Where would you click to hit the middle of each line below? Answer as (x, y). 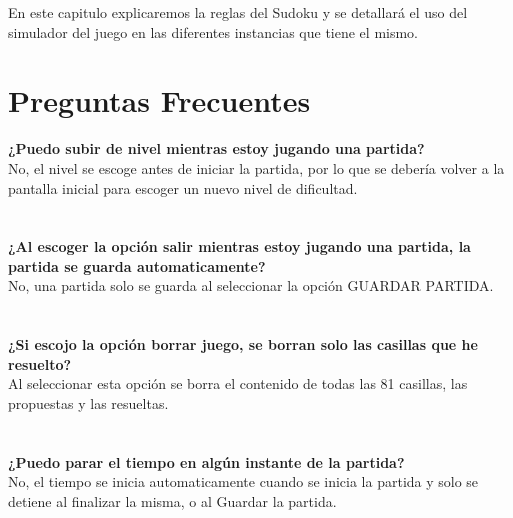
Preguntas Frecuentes (159, 100)
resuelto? (40, 363)
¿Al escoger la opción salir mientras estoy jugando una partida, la (239, 246)
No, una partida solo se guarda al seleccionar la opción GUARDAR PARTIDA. (251, 285)
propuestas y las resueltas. (88, 403)
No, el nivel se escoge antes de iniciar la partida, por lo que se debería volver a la (256, 167)
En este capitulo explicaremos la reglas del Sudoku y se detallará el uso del (238, 12)
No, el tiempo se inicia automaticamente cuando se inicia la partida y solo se (243, 481)
